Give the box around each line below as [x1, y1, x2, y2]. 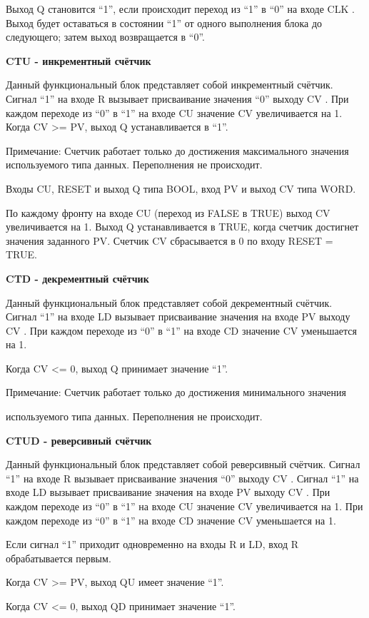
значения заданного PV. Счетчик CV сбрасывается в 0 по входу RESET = [6, 233, 333, 248]
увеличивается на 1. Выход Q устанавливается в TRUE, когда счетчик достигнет [6, 219, 359, 234]
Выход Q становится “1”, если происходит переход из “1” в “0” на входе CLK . [6, 1, 355, 16]
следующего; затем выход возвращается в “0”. [6, 29, 205, 44]
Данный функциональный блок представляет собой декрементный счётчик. [6, 295, 333, 310]
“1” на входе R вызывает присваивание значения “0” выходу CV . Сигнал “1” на [6, 470, 359, 485]
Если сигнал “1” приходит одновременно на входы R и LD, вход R [6, 537, 299, 552]
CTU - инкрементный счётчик [6, 53, 151, 68]
